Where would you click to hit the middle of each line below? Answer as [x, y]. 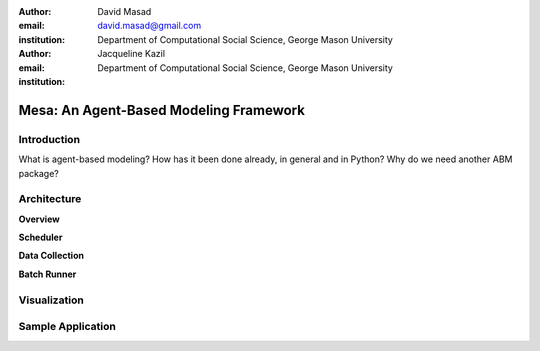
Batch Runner [47, 274]
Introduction [49, 139]
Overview [39, 219]
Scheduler [40, 237]
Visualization [51, 300]
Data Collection [51, 256]
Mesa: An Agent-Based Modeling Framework [161, 110]
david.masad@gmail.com [149, 26]
